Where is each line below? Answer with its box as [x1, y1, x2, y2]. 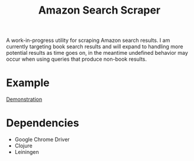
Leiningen [14, 149, 40, 156]
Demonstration [6, 96, 43, 103]
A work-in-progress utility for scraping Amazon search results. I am [6, 37, 170, 44]
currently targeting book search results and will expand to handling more [6, 43, 183, 50]
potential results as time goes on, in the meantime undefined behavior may [6, 50, 188, 57]
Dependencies [6, 116, 79, 130]
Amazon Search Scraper [38, 4, 161, 17]
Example [6, 76, 50, 90]
